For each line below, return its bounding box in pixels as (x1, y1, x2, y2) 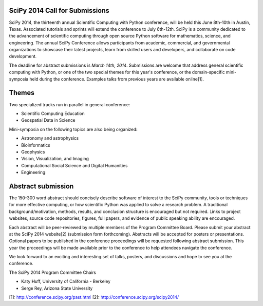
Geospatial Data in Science (21, 117, 75, 123)
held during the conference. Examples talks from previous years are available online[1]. (29, 76, 204, 82)
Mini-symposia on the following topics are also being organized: (9, 126, 138, 132)
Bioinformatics (21, 142, 51, 148)
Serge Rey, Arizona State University (21, 285, 93, 291)
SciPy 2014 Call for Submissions (9, 6, 110, 15)
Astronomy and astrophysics (21, 135, 79, 141)
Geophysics (21, 149, 45, 154)
